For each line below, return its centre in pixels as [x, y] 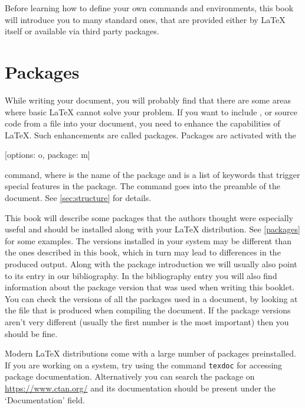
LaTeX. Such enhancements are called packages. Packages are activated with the [150, 135]
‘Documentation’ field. [45, 399]
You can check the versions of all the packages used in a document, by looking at [151, 298]
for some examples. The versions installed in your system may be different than [148, 240]
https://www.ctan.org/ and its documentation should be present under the [140, 388]
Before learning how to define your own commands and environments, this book [149, 8]
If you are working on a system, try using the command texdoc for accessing [144, 365]
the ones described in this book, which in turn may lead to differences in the [143, 252]
